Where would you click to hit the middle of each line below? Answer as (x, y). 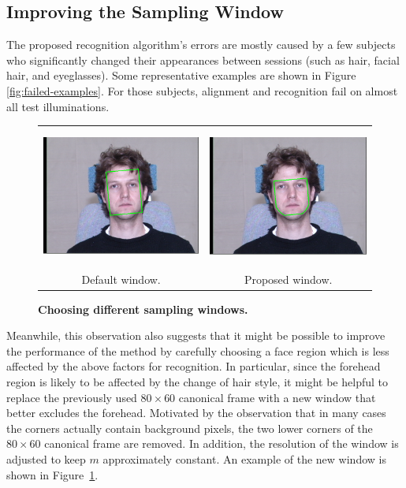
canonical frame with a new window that (277, 397)
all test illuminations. (58, 106)
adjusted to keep (46, 459)
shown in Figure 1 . (52, 474)
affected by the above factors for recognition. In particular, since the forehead (194, 366)
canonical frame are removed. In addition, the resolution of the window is (222, 443)
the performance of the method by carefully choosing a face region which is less (198, 350)
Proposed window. (288, 279)
